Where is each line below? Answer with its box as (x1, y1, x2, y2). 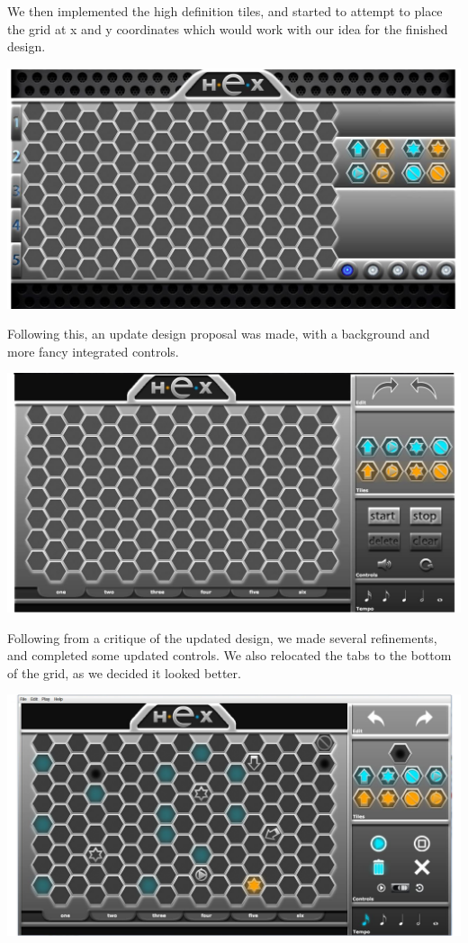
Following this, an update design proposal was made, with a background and (7, 324, 430, 343)
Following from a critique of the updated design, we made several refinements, (7, 628, 437, 647)
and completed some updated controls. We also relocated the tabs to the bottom (7, 646, 452, 665)
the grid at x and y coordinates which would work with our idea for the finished (7, 19, 448, 38)
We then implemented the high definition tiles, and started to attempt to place (7, 2, 443, 20)
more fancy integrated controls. (7, 341, 179, 360)
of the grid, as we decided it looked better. (7, 663, 241, 682)
